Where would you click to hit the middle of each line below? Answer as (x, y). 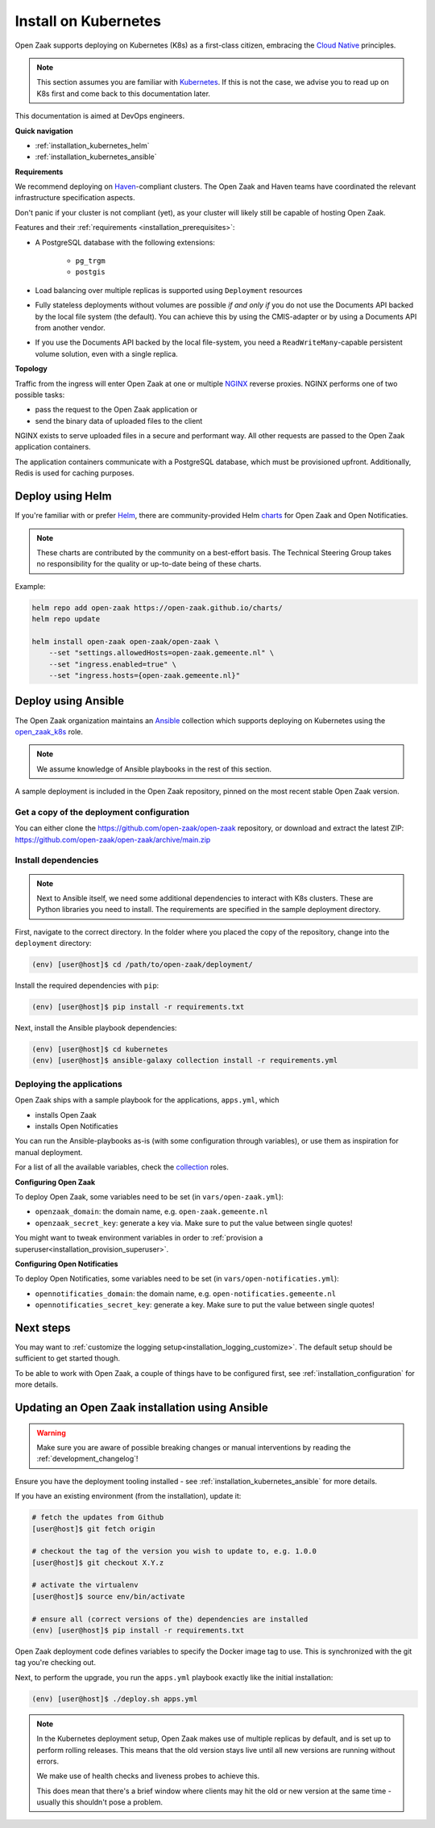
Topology (31, 369)
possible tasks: (40, 395)
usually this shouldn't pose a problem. (100, 1802)
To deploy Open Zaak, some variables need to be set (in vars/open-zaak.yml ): (149, 1196)
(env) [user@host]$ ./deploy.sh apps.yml (115, 1698)
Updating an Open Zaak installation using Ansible (142, 1407)
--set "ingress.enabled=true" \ (113, 664)
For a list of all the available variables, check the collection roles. (122, 1167)
